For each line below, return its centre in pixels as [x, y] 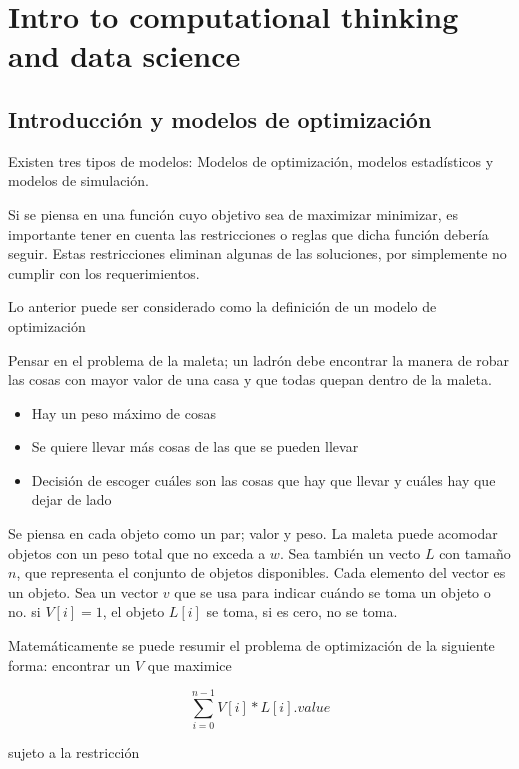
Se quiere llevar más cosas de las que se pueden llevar [195, 446]
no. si [24, 611]
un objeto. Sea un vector [83, 591]
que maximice [189, 664]
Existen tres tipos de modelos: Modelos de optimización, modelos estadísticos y [251, 160]
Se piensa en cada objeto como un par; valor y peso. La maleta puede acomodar [253, 533]
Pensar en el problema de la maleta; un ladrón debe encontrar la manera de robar [259, 359]
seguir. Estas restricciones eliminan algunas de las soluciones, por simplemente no [257, 253]
